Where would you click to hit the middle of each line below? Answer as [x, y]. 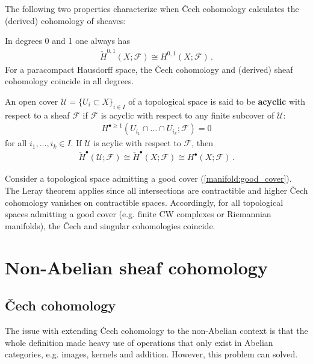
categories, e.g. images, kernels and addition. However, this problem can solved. [151, 354]
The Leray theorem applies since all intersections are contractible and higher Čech [156, 190]
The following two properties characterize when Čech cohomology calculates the [152, 8]
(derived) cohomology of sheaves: [66, 20]
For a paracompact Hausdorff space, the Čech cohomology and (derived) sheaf [149, 69]
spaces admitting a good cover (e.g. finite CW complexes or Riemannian [138, 214]
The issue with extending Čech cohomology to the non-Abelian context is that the [156, 331]
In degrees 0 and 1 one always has [67, 41]
